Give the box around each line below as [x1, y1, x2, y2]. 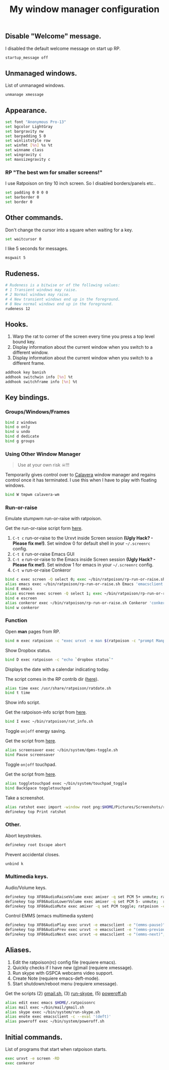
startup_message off [5, 55, 49, 60]
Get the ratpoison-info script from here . [5, 709, 87, 715]
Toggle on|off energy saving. [5, 728, 66, 734]
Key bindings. [5, 393, 50, 402]
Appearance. [5, 106, 47, 114]
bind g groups [5, 438, 35, 444]
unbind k [5, 861, 24, 866]
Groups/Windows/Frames [5, 408, 70, 415]
